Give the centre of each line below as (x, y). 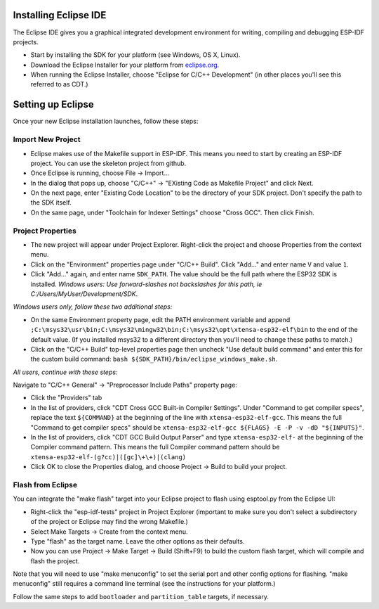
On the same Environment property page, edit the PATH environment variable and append (160, 319)
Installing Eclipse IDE (60, 15)
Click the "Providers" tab (66, 398)
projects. (26, 41)
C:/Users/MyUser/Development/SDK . (84, 294)
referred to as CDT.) (59, 84)
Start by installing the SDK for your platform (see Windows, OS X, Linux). (135, 55)
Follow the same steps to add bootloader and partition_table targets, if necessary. (141, 596)
